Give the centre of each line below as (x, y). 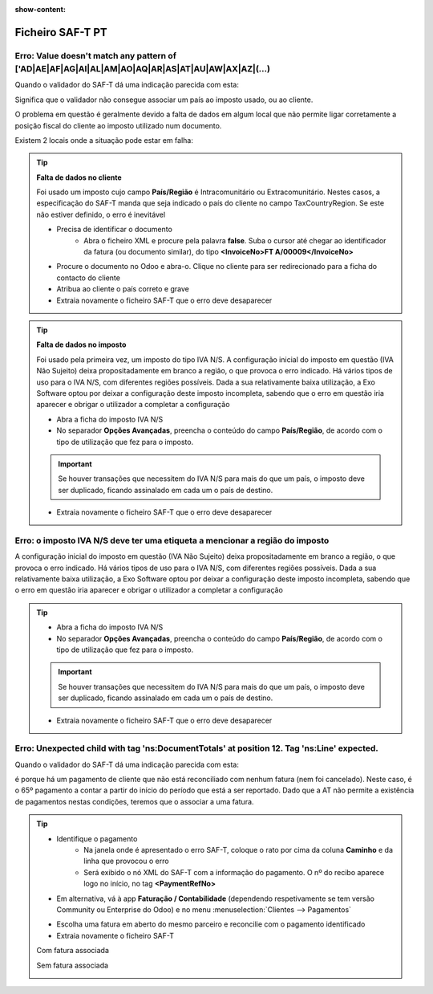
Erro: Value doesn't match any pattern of (95, 55)
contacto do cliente (88, 278)
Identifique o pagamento (97, 838)
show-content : (40, 9)
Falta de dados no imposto (81, 344)
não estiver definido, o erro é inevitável (101, 214)
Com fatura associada (73, 951)
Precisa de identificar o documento (114, 230)
